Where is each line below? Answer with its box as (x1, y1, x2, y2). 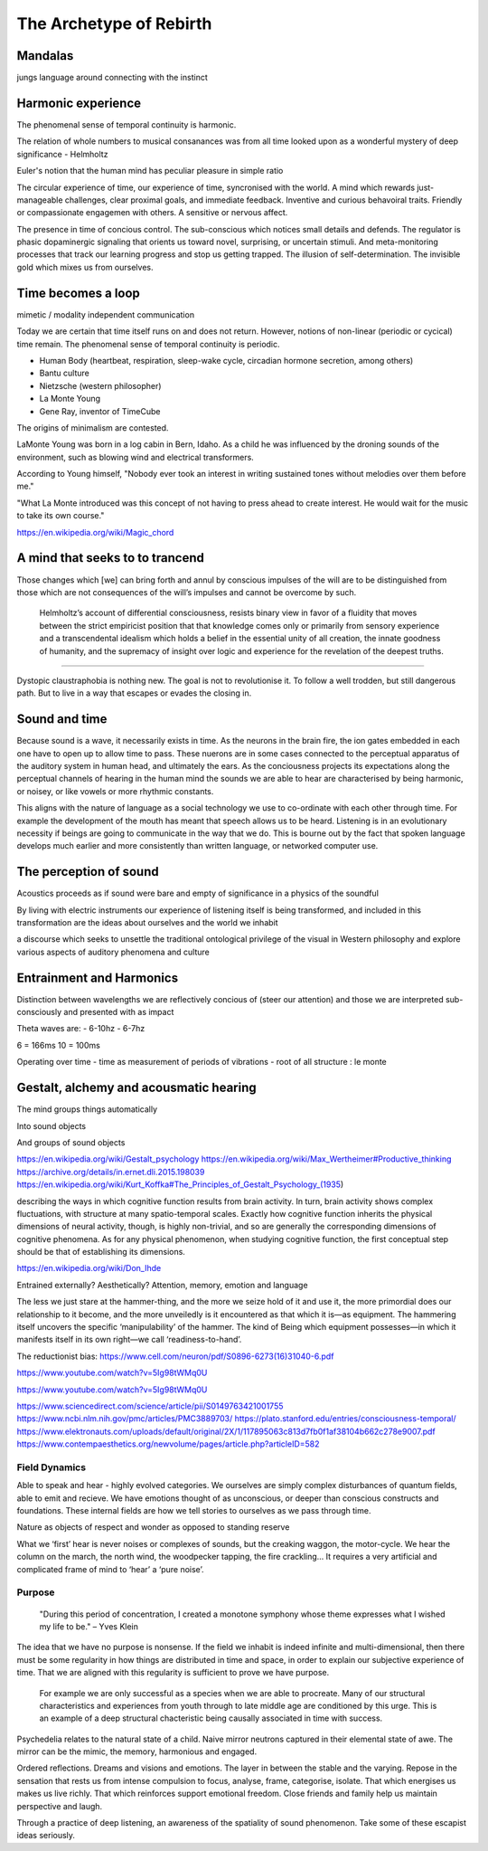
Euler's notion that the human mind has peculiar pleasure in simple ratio (16, 166, 284, 176)
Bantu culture (39, 367, 90, 379)
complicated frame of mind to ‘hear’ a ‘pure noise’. (16, 1563, 204, 1574)
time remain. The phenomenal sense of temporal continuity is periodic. (16, 338, 280, 349)
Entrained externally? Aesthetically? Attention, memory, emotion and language (16, 1279, 308, 1290)
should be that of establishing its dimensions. (16, 1247, 185, 1258)
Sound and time (16, 711, 108, 727)
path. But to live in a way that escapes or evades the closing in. (16, 688, 252, 698)
